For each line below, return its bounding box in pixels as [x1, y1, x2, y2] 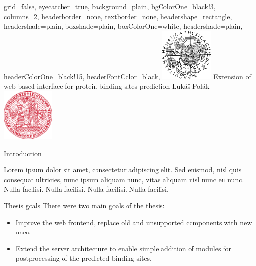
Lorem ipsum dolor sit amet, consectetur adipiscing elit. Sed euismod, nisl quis [4, 165, 242, 175]
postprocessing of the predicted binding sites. [15, 253, 152, 263]
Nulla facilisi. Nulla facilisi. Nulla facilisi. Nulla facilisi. [4, 184, 169, 194]
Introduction [4, 148, 42, 158]
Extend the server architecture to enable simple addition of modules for [15, 243, 231, 253]
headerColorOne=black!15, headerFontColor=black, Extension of [4, 71, 251, 81]
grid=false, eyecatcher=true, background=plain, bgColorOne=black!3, [4, 1, 216, 11]
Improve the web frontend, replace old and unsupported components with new [15, 217, 252, 227]
